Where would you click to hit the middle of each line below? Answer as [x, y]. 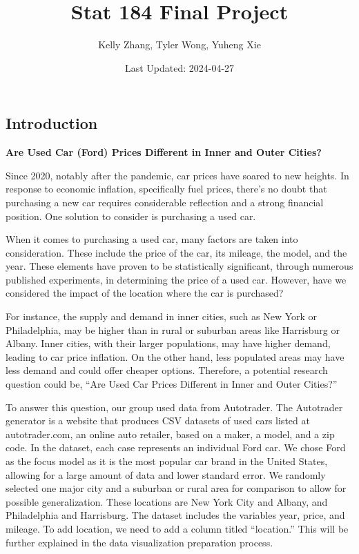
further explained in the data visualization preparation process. [139, 542]
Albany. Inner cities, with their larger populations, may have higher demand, [168, 343]
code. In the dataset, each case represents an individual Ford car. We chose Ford [176, 447]
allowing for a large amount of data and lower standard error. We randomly [166, 474]
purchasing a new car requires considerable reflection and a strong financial [165, 202]
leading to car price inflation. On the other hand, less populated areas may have [175, 356]
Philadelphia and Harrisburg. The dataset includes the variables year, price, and [175, 515]
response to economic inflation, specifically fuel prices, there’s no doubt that [166, 189]
